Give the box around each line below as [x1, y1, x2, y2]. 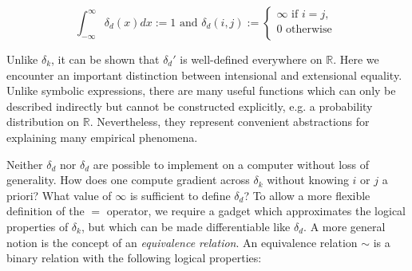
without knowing [267, 171, 349, 188]
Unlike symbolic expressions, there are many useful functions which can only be [6, 82, 396, 99]
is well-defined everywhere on [180, 51, 323, 67]
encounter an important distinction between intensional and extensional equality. [6, 66, 402, 83]
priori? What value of [6, 187, 112, 203]
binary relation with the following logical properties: [6, 249, 262, 266]
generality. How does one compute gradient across [6, 171, 250, 188]
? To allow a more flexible [244, 187, 370, 203]
